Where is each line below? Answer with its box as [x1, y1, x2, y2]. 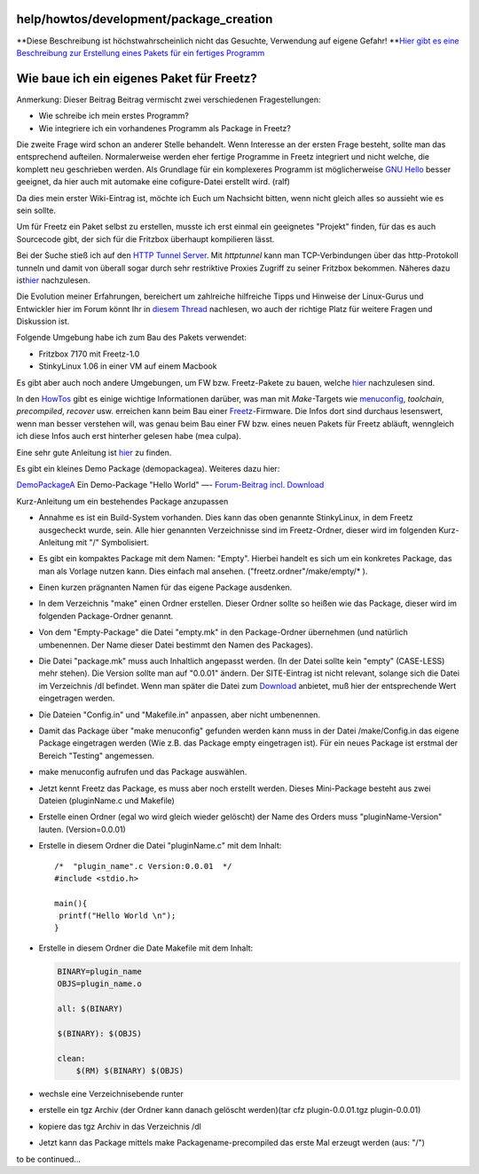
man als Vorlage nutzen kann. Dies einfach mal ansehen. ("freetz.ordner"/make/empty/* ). [38, 566, 368, 576]
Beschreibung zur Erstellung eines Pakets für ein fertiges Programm [16, 47, 265, 58]
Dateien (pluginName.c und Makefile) [38, 794, 175, 806]
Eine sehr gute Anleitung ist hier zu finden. [16, 447, 172, 458]
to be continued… [16, 1154, 82, 1164]
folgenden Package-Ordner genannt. [38, 610, 174, 621]
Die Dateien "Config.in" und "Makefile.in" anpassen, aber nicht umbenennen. [38, 709, 321, 720]
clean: [57, 1053, 86, 1063]
